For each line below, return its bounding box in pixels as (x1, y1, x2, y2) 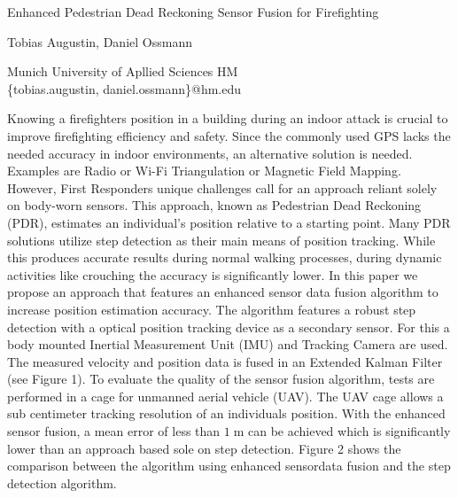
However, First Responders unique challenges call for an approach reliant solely (7, 178, 438, 197)
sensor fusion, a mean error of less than (7, 422, 221, 440)
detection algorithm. (7, 473, 117, 492)
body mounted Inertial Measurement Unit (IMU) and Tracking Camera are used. (7, 335, 448, 354)
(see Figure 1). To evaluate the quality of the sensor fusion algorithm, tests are (7, 370, 435, 388)
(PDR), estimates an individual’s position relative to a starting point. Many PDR (7, 213, 451, 231)
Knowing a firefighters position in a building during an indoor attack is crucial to (7, 109, 448, 128)
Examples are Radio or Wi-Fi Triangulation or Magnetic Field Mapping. (7, 161, 401, 180)
